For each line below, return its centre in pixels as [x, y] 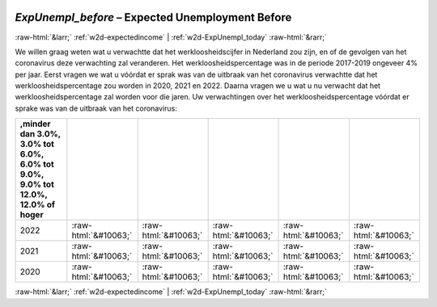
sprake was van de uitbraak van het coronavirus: [96, 108]
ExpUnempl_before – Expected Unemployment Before [153, 17]
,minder [36, 124]
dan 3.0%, [40, 134]
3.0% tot [37, 144]
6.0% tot [37, 164]
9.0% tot [37, 184]
